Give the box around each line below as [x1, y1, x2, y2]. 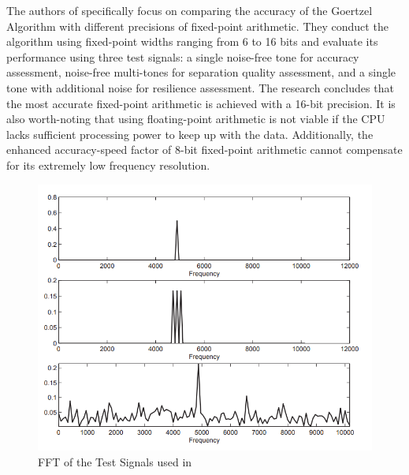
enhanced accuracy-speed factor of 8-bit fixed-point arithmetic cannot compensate [6, 141, 403, 158]
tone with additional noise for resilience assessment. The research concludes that [6, 79, 394, 95]
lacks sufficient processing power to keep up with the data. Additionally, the [6, 125, 374, 142]
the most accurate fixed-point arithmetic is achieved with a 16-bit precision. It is [6, 95, 396, 111]
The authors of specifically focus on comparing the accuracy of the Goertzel [6, 2, 373, 18]
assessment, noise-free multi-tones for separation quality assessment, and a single [6, 64, 396, 80]
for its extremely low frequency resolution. [6, 156, 210, 173]
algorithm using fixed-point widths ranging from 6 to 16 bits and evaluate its [6, 33, 378, 50]
